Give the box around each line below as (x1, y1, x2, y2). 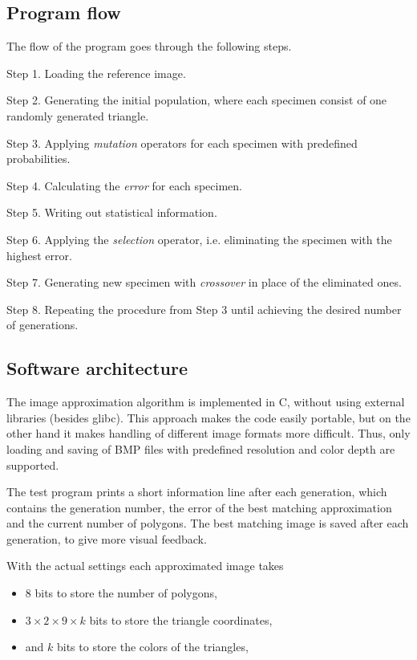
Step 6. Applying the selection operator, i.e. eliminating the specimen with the (6, 230, 392, 247)
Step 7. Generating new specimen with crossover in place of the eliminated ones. (6, 274, 402, 291)
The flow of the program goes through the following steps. (6, 38, 292, 55)
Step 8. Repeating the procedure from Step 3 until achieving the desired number (6, 300, 402, 317)
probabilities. (6, 150, 71, 167)
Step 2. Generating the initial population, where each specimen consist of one (6, 92, 387, 108)
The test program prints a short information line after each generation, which (6, 483, 387, 500)
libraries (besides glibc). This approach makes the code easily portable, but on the (6, 409, 411, 426)
